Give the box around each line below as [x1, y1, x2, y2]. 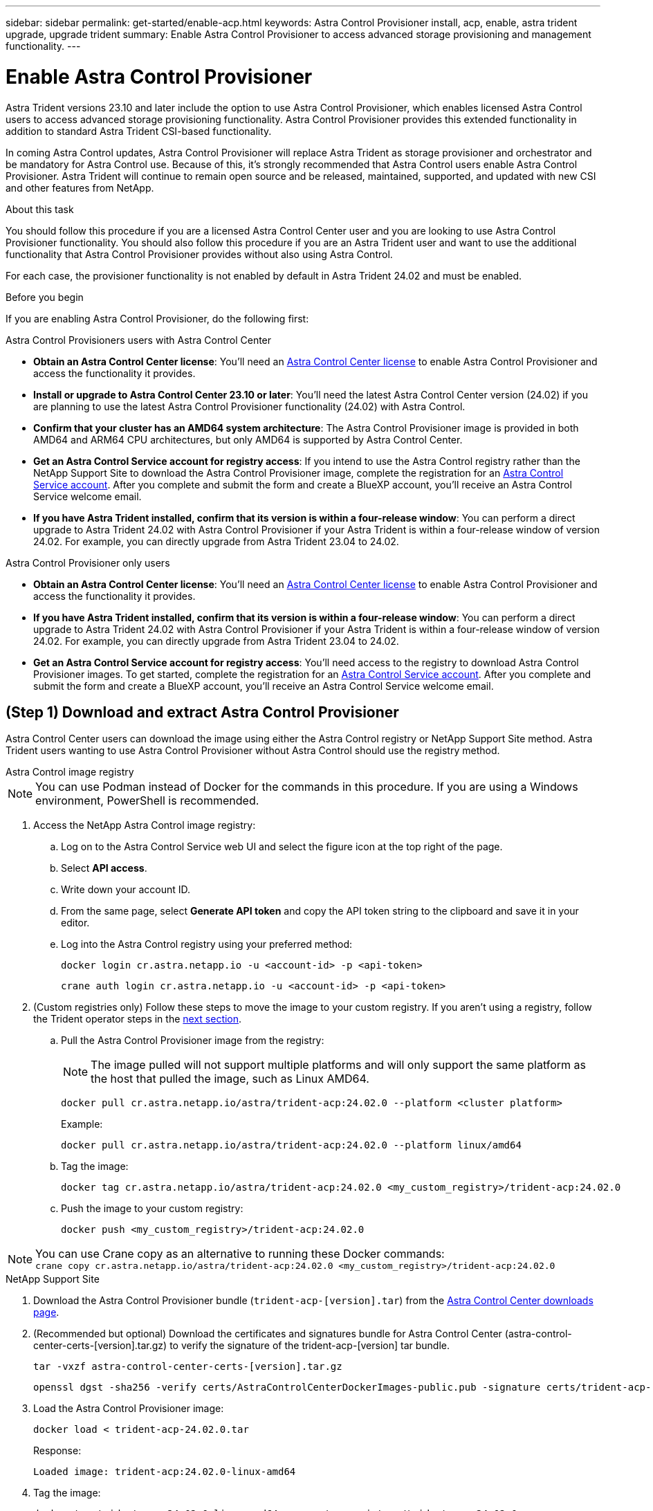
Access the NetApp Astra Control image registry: [33, 819, 256, 832]
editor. [61, 917, 90, 929]
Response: [33, 1445, 82, 1457]
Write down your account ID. [61, 883, 191, 896]
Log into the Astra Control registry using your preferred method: [61, 938, 353, 951]
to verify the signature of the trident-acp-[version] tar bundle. [169, 1339, 450, 1352]
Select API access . [61, 862, 147, 874]
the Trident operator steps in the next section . [33, 1013, 242, 1025]
